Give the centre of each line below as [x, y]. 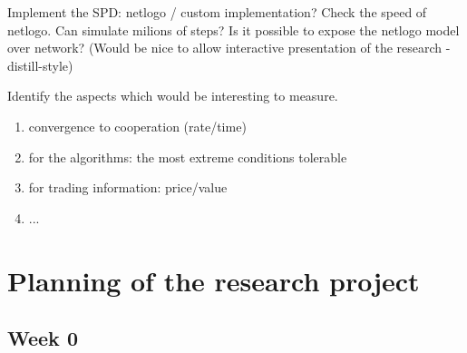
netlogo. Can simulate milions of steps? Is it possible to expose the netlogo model [233, 29]
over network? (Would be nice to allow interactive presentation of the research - [229, 48]
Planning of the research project [214, 280]
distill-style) [40, 65]
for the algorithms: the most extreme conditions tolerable [188, 157]
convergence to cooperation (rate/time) [137, 126]
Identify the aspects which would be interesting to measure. [173, 96]
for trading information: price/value [128, 187]
